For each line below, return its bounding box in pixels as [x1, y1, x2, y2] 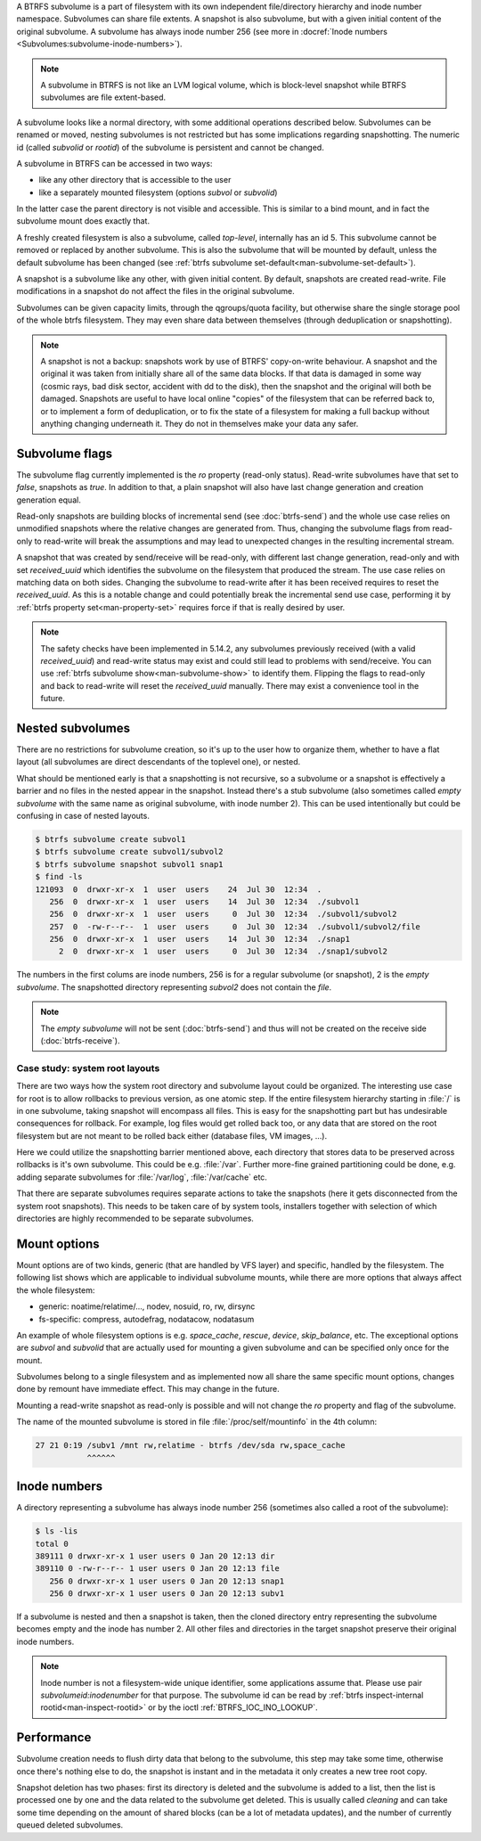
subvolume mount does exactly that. [16, 216, 151, 226]
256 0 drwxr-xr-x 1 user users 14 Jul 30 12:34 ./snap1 [49, 934, 351, 945]
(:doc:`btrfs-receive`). [40, 1035, 120, 1046]
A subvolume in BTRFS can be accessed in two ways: [16, 158, 213, 168]
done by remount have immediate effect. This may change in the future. [16, 1384, 280, 1395]
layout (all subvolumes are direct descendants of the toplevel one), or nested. [16, 757, 301, 767]
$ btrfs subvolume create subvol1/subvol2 [35, 847, 224, 857]
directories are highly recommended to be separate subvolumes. [16, 1213, 254, 1224]
